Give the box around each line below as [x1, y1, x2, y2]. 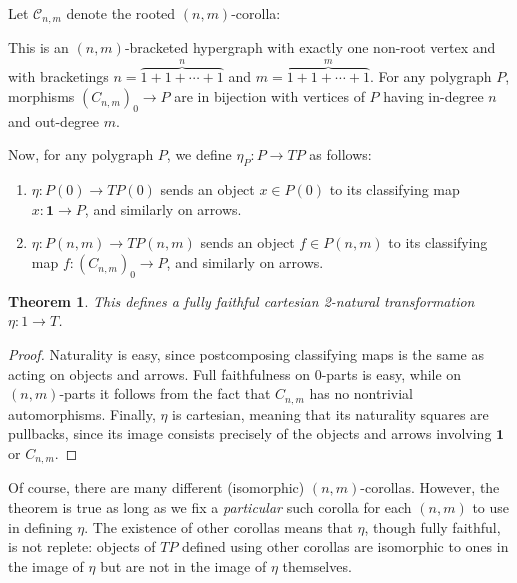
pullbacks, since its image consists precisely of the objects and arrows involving [8, 423, 492, 444]
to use [472, 496, 510, 517]
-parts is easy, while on [321, 363, 462, 384]
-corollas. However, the [360, 477, 500, 498]
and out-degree [8, 110, 100, 131]
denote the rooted [66, 3, 176, 23]
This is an [8, 37, 69, 58]
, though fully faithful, [364, 516, 501, 537]
